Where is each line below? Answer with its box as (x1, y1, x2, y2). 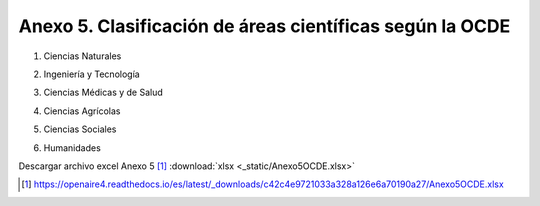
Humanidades (43, 141, 102, 154)
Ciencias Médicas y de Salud (43, 86, 164, 99)
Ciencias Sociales (43, 123, 117, 135)
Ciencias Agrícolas (43, 105, 121, 117)
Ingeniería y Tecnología (43, 68, 140, 80)
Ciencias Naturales (43, 50, 122, 62)
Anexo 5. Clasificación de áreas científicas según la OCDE (18, 15, 511, 37)
